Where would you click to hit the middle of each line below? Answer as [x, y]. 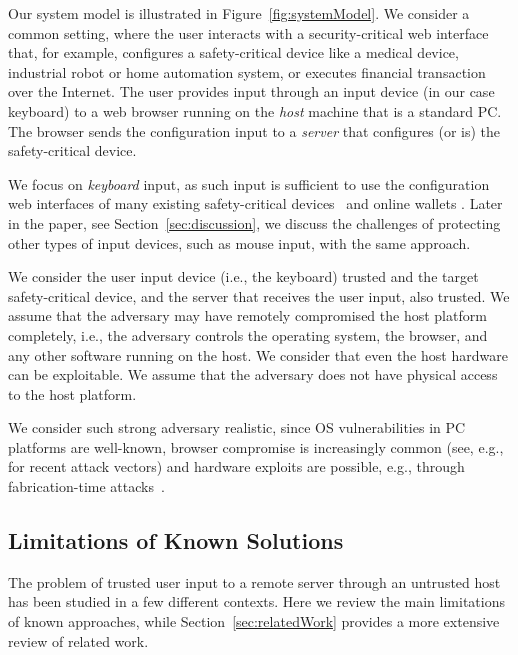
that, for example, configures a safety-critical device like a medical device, [233, 52]
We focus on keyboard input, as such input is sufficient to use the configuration [249, 183]
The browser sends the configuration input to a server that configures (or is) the [254, 130]
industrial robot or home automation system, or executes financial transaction [247, 71]
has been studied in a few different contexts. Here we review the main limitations [256, 601]
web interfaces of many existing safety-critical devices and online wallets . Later [255, 203]
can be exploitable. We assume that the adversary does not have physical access [253, 374]
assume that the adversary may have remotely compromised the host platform [247, 315]
